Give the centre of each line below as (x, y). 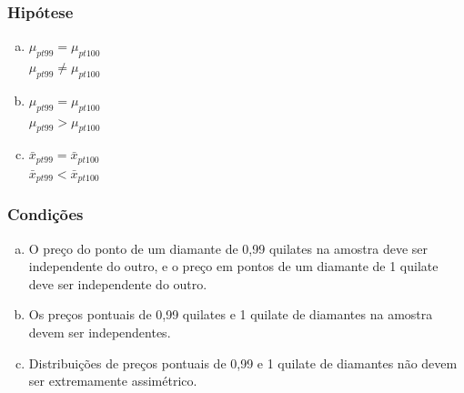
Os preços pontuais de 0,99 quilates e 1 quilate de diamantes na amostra (231, 314)
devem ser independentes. (100, 332)
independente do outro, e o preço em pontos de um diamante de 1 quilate (233, 266)
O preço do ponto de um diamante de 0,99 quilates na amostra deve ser (228, 248)
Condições (45, 214)
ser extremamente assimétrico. (113, 381)
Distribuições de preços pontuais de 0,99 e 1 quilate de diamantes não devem (243, 363)
